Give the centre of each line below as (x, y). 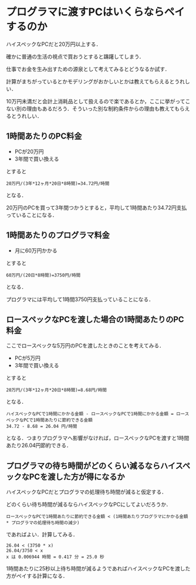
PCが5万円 (28, 358)
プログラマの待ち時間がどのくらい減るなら (83, 466)
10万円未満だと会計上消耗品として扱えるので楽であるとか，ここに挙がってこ (98, 101)
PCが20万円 (29, 151)
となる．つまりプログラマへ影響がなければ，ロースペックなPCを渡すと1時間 (98, 438)
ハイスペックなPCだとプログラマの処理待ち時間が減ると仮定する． (87, 492)
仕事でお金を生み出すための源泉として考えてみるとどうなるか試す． (88, 69)
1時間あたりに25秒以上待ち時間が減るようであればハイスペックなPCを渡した (98, 569)
